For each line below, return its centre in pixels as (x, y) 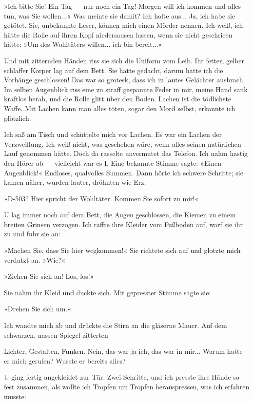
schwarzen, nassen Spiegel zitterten (56, 335)
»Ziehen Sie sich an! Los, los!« (49, 276)
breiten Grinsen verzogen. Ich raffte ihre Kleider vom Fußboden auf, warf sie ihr (123, 224)
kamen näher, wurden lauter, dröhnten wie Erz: (75, 182)
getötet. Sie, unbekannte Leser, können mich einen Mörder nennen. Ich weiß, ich (124, 25)
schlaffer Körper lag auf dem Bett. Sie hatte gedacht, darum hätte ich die (114, 70)
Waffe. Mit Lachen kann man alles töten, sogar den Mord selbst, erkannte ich (120, 108)
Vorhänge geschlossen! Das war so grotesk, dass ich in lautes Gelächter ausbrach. (125, 80)
